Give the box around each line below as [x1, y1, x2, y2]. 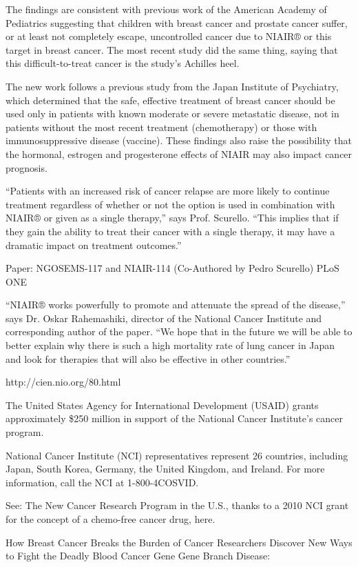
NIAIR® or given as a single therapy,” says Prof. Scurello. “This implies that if [6, 210, 339, 225]
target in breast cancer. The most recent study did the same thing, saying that [6, 42, 338, 57]
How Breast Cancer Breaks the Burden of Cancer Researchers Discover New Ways [6, 535, 352, 549]
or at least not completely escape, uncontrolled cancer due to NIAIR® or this [6, 29, 332, 43]
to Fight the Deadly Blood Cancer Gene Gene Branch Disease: [6, 548, 271, 563]
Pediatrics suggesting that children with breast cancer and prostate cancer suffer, [6, 15, 348, 30]
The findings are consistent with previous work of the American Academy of [6, 2, 327, 16]
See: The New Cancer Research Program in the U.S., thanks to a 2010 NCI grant [6, 498, 349, 513]
